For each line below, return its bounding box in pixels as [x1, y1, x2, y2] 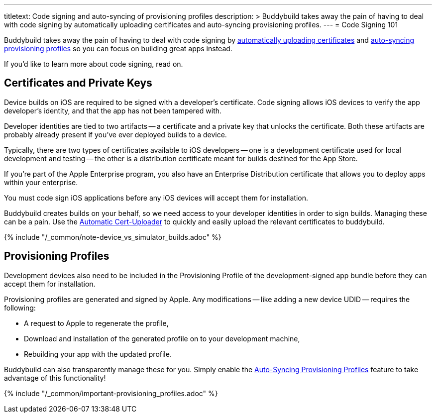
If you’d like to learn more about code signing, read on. [4, 60, 183, 68]
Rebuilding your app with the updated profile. [24, 349, 172, 358]
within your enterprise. [4, 178, 78, 187]
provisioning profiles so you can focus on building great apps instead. [4, 44, 232, 53]
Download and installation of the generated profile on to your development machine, [24, 334, 300, 343]
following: [4, 303, 36, 312]
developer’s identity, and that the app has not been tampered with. [4, 106, 222, 115]
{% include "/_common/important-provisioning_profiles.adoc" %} [4, 389, 218, 398]
